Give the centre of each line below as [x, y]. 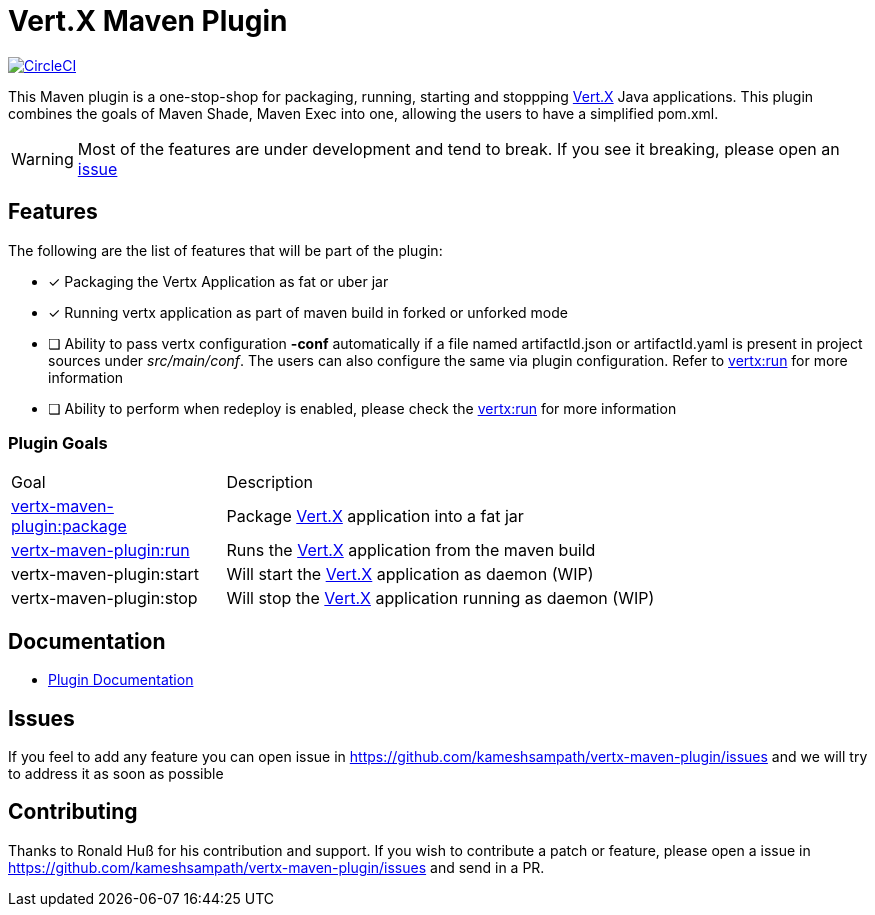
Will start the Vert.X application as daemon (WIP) [410, 574]
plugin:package [69, 526]
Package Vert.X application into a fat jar [375, 516]
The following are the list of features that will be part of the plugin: [225, 250]
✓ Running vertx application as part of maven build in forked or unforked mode [308, 312]
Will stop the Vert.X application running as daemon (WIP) [440, 598]
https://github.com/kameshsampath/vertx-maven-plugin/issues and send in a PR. [276, 867]
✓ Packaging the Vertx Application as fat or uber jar [218, 281]
